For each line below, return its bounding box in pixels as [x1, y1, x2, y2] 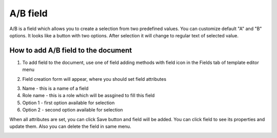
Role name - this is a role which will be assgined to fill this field [22, 93, 155, 99]
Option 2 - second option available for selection [22, 107, 123, 113]
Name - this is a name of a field [22, 85, 89, 91]
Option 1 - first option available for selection [22, 100, 115, 106]
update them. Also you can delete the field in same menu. [9, 123, 131, 129]
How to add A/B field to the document [9, 46, 132, 55]
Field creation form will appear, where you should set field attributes [22, 76, 167, 82]
